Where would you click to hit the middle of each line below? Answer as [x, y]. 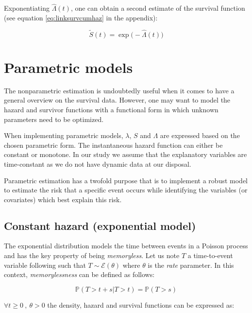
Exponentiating [27, 8]
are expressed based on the [200, 135]
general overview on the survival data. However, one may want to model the [117, 100]
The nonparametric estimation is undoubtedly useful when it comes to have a [119, 90]
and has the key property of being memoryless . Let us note [92, 255]
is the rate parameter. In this [191, 265]
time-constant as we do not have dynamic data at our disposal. [98, 164]
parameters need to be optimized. [54, 119]
